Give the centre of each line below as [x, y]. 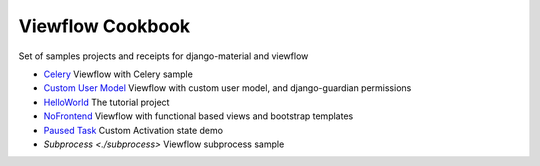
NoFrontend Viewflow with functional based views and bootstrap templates [198, 116]
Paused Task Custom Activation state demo [133, 130]
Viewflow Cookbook [104, 26]
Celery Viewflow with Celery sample [118, 74]
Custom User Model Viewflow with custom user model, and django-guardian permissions [227, 88]
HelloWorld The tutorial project [106, 102]
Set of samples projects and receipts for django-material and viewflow [163, 56]
